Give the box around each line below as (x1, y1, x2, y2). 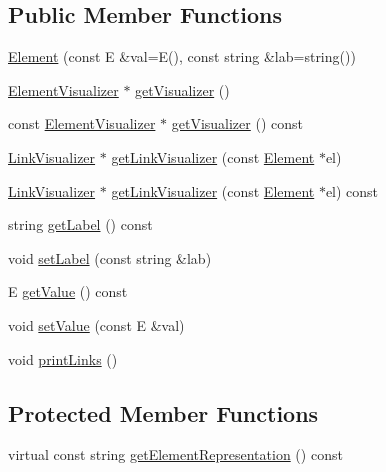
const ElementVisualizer (8, 113, 156, 134)
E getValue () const (8, 281, 128, 302)
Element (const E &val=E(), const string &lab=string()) (8, 46, 356, 67)
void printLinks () (8, 348, 118, 369)
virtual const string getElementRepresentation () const (8, 444, 343, 465)
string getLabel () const (8, 214, 153, 235)
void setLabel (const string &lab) (8, 247, 212, 268)
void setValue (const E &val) (8, 314, 185, 335)
